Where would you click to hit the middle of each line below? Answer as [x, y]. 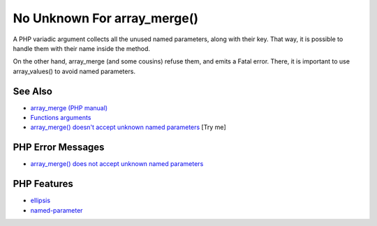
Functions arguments [61, 118]
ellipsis [40, 201]
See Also [32, 91]
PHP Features [43, 184]
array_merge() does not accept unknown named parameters [117, 164]
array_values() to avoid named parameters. [74, 71]
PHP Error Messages [59, 148]
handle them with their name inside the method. [81, 48]
